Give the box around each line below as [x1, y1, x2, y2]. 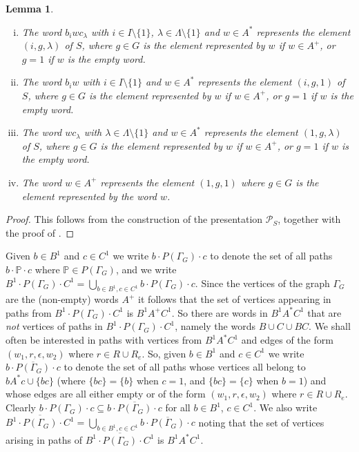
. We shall [309, 319, 351, 333]
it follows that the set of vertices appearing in [138, 292, 331, 306]
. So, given [142, 346, 186, 360]
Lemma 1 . [6, 1, 54, 15]
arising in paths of [6, 432, 83, 446]
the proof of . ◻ [6, 225, 75, 239]
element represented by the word [21, 188, 157, 203]
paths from [6, 305, 52, 320]
